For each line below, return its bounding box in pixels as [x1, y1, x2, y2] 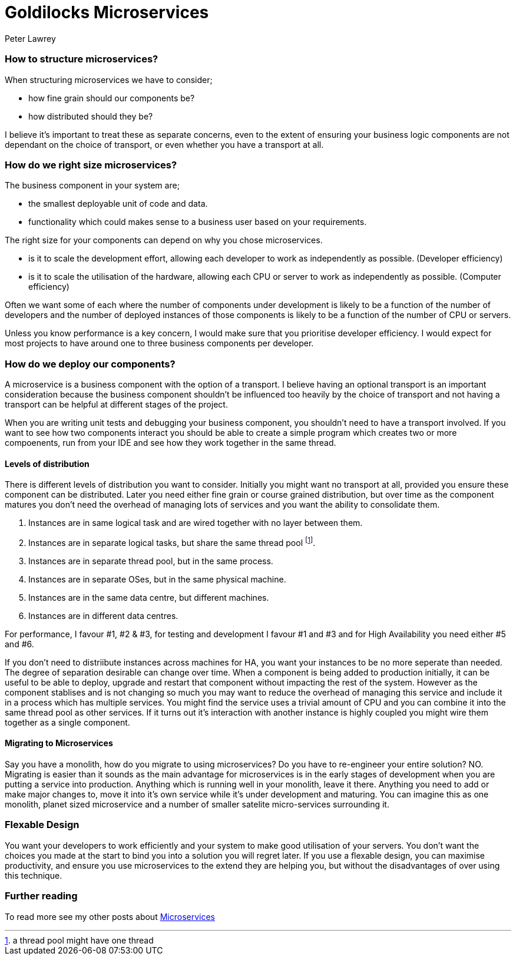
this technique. [5, 870, 62, 880]
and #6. [5, 638, 34, 649]
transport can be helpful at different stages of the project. [5, 399, 228, 409]
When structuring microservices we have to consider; [5, 74, 213, 85]
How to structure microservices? [5, 53, 158, 65]
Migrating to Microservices [5, 738, 113, 749]
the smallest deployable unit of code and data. [28, 198, 208, 209]
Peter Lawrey [5, 33, 56, 44]
